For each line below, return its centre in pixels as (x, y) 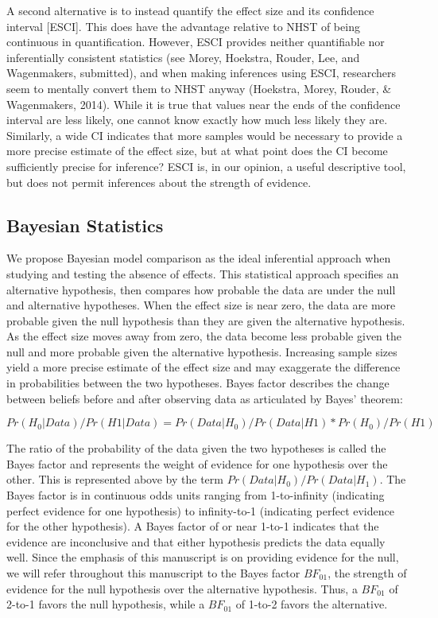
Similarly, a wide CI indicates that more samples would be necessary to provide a (205, 135)
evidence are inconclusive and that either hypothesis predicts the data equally (196, 541)
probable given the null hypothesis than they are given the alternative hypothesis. (206, 320)
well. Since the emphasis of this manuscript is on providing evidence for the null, (203, 557)
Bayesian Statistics (85, 225)
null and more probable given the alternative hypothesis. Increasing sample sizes (202, 351)
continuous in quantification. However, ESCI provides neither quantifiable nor (196, 42)
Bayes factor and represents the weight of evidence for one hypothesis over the (197, 463)
